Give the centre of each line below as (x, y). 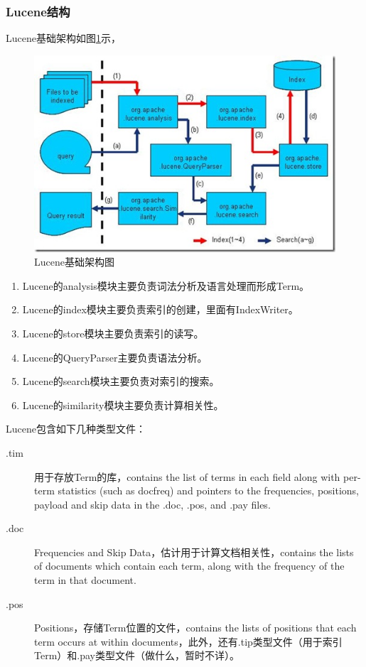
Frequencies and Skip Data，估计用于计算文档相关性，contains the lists (194, 552)
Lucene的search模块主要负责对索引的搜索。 (121, 381)
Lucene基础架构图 (74, 262)
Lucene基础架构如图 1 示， (63, 38)
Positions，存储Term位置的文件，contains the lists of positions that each (195, 628)
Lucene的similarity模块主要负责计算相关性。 (123, 405)
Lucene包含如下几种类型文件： (76, 429)
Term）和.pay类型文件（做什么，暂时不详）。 (137, 655)
